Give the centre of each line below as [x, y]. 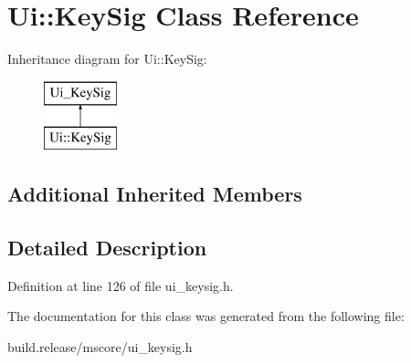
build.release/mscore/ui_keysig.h [100, 347]
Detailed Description [107, 248]
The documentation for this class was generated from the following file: [206, 316]
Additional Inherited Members [155, 194]
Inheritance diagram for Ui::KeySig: [107, 59]
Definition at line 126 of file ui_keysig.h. [121, 285]
